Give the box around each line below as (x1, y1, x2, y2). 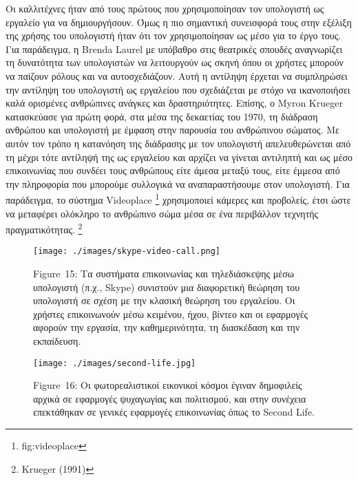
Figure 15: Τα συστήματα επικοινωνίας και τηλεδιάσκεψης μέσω (33, 266, 294, 281)
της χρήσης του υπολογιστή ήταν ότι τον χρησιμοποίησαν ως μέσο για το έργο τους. (6, 28, 341, 43)
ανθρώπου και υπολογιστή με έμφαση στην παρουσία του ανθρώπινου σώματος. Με (6, 122, 339, 137)
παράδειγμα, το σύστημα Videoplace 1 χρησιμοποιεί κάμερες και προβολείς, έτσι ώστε (6, 191, 351, 206)
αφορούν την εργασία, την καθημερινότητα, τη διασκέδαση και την (33, 320, 300, 334)
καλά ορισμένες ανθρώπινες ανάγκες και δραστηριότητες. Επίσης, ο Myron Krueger (6, 96, 343, 110)
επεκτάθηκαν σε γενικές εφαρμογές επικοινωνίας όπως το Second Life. (33, 405, 315, 419)
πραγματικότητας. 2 (6, 220, 83, 236)
